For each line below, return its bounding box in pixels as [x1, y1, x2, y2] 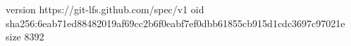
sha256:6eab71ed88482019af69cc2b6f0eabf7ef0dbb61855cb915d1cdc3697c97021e [6, 15, 345, 30]
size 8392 [6, 29, 44, 44]
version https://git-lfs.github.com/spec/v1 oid [6, 2, 204, 16]
